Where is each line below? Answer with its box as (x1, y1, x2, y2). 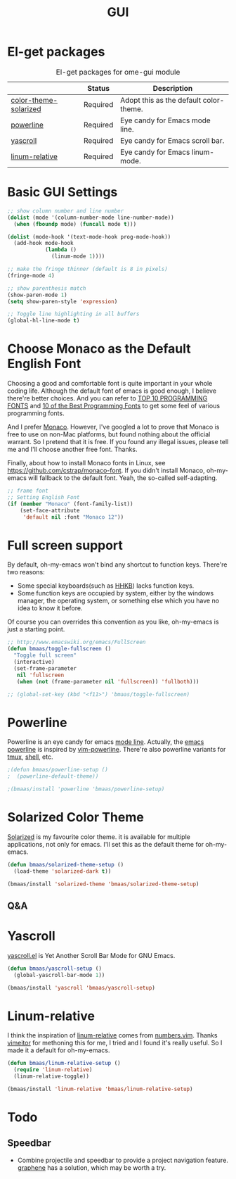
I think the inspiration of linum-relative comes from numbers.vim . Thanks (7, 1031, 218, 1040)
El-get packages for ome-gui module (55, 67, 181, 77)
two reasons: (7, 568, 45, 576)
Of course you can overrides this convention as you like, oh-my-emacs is (7, 617, 219, 626)
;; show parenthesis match (7, 284, 86, 292)
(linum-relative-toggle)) (13, 1073, 90, 1080)
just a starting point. (7, 625, 65, 633)
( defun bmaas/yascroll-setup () (7, 965, 102, 972)
